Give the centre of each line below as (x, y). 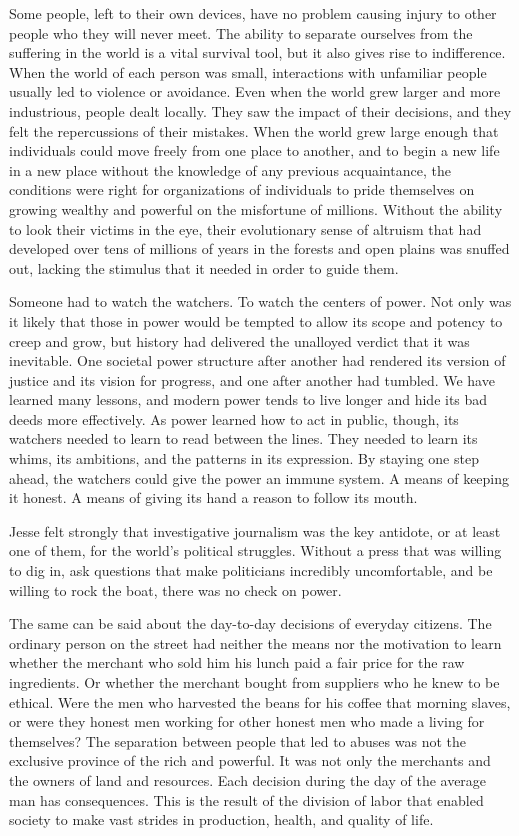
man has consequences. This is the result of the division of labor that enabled (246, 799)
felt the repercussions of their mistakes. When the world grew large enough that (254, 130)
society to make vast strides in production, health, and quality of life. (221, 819)
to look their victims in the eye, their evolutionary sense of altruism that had (245, 228)
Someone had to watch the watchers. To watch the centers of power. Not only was (260, 301)
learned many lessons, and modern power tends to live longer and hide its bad (248, 399)
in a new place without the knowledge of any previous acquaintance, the (230, 169)
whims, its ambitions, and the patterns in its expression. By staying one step (244, 458)
